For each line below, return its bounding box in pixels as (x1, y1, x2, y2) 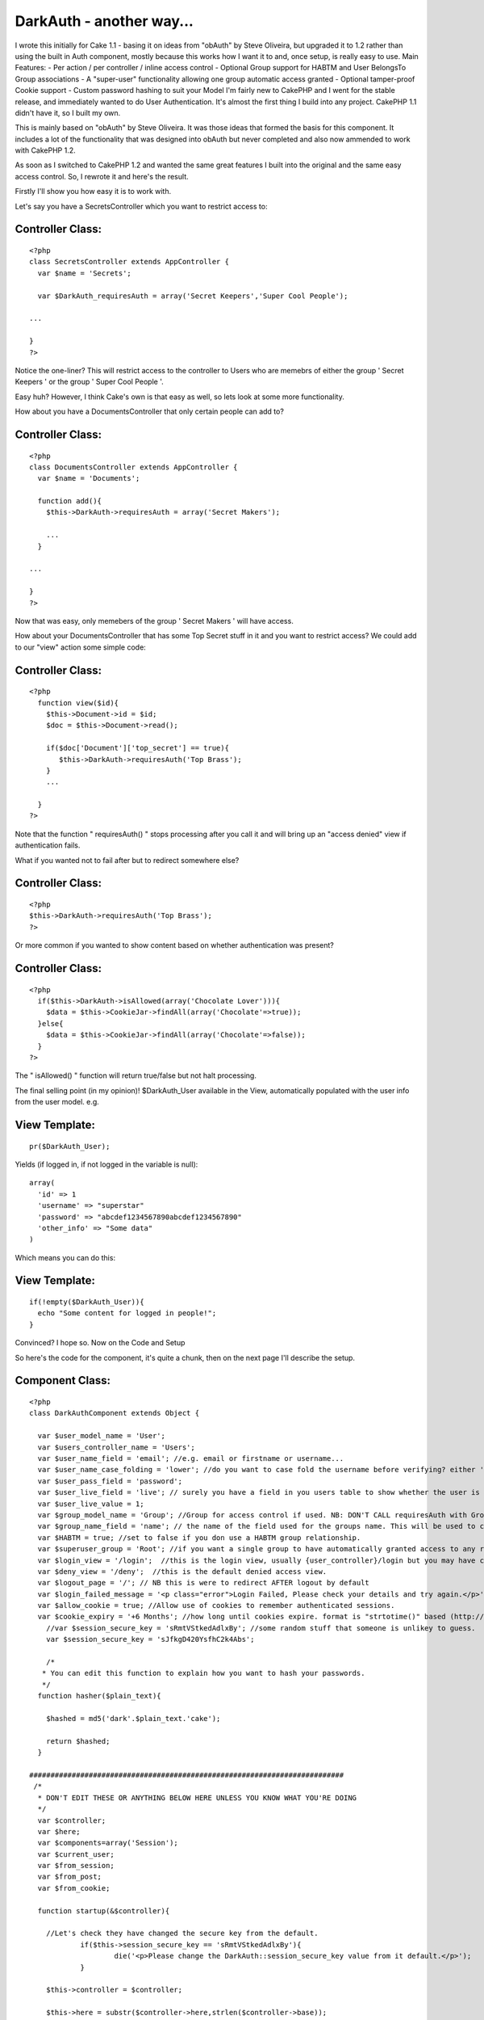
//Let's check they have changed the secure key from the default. (45, 1929, 319, 1938)
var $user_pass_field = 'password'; (37, 1476, 183, 1486)
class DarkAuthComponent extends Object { (29, 1408, 200, 1418)
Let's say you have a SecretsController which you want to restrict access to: (15, 201, 268, 211)
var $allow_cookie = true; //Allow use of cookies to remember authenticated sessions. (37, 1601, 395, 1610)
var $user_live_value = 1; (37, 1499, 144, 1509)
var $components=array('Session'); (37, 1838, 179, 1848)
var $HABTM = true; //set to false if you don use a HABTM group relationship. (37, 1533, 361, 1542)
